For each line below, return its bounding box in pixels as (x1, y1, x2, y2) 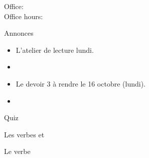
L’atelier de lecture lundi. (16, 44, 94, 55)
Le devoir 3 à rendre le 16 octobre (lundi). (16, 78, 145, 89)
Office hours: (4, 11, 43, 21)
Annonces (4, 28, 34, 38)
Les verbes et (4, 129, 45, 139)
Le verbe (4, 146, 31, 156)
